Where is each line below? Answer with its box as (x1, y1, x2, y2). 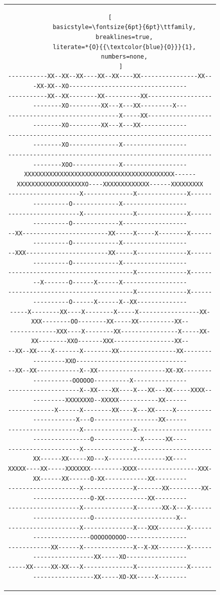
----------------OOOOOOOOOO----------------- (33, 534, 187, 541)
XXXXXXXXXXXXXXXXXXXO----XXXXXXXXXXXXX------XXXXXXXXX (16, 180, 203, 188)
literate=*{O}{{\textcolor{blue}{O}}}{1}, (52, 43, 196, 51)
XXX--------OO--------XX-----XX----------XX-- (31, 318, 189, 326)
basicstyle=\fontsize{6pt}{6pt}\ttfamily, (52, 24, 196, 31)
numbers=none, (101, 53, 148, 61)
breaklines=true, (95, 33, 153, 41)
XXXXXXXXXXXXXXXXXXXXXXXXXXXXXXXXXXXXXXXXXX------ (24, 171, 196, 178)
